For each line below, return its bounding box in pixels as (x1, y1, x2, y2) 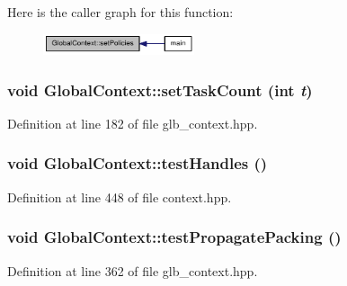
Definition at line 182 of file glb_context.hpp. (7, 113, 258, 132)
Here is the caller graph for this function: (7, 3, 234, 21)
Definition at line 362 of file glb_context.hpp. (7, 261, 258, 280)
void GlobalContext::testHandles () (7, 152, 268, 174)
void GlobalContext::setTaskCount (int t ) (7, 78, 313, 101)
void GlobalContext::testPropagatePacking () (7, 226, 342, 248)
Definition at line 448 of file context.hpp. (7, 187, 232, 206)
